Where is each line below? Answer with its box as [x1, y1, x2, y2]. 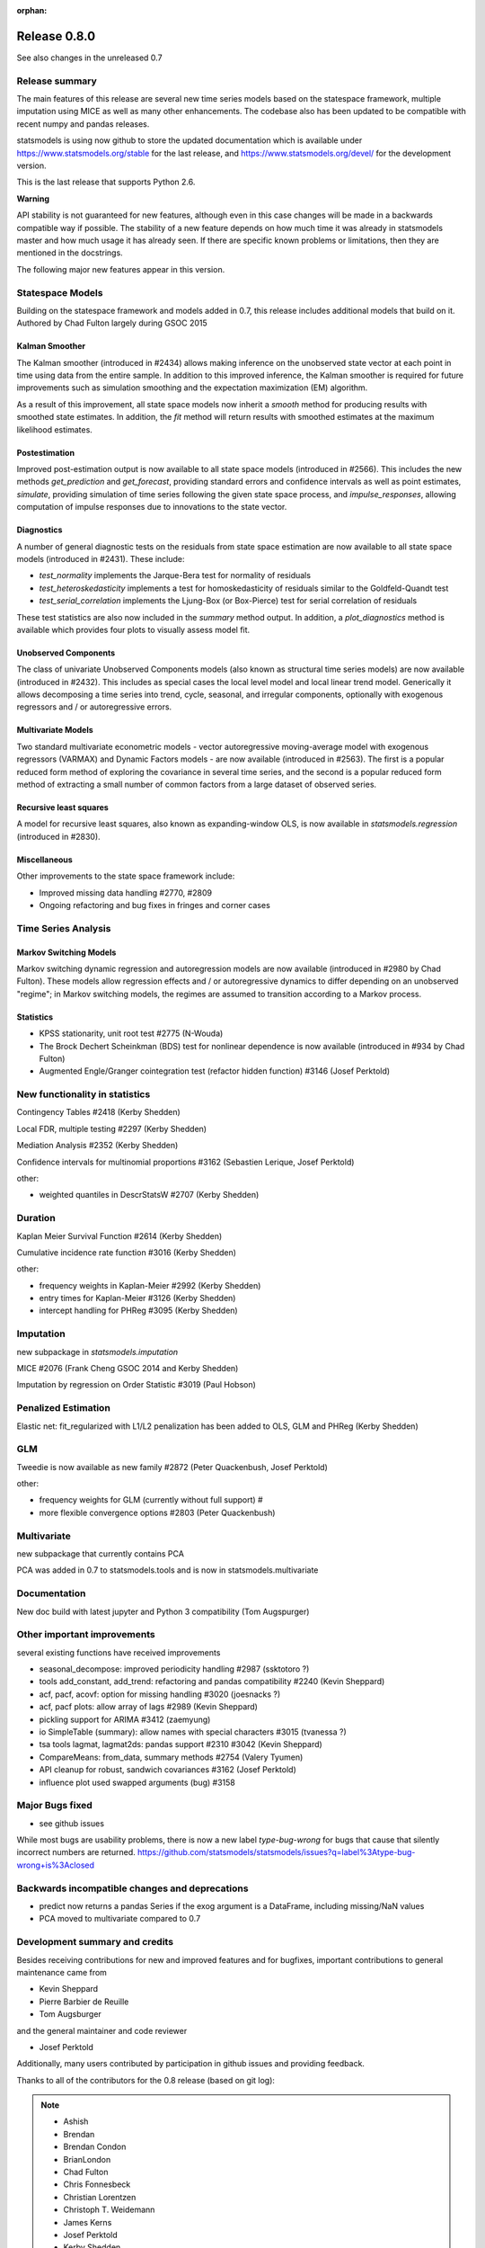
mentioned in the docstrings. [16, 247, 123, 258]
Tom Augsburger [39, 2009, 102, 2020]
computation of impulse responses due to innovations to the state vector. [16, 502, 287, 513]
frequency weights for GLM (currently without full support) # [39, 1494, 264, 1505]
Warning [16, 193, 49, 204]
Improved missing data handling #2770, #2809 [39, 887, 213, 898]
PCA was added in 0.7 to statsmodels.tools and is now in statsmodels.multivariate [16, 1565, 319, 1575]
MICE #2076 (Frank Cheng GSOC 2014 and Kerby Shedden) [16, 1363, 239, 1373]
